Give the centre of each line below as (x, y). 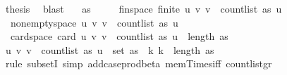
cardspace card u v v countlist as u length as (119, 36)
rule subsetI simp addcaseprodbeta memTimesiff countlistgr (139, 63)
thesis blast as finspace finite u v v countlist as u (143, 8)
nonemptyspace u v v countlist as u (94, 22)
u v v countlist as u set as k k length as (110, 49)
